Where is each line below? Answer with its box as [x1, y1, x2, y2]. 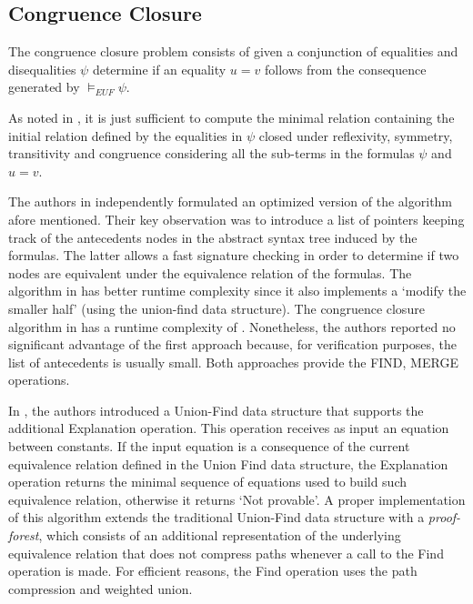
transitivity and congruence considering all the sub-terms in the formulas [8, 144, 415, 163]
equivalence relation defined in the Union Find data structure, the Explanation [8, 454, 448, 473]
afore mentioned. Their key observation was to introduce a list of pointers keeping [8, 209, 465, 228]
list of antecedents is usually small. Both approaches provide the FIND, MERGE [8, 352, 458, 371]
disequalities [8, 59, 76, 78]
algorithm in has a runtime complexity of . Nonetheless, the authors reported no [8, 317, 456, 336]
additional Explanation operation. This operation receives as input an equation [8, 418, 449, 438]
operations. [8, 370, 70, 389]
